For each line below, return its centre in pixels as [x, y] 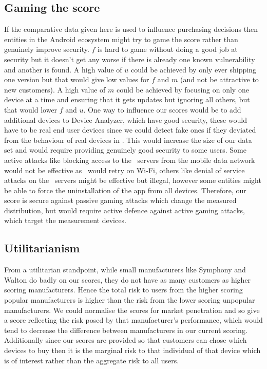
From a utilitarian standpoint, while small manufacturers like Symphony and [125, 270]
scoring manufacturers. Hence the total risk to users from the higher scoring [123, 290]
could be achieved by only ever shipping [193, 69]
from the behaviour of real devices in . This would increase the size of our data [128, 140]
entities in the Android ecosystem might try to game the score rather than [121, 39]
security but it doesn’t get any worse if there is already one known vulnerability [130, 59]
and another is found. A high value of [63, 69]
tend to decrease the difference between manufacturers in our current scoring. [126, 330]
